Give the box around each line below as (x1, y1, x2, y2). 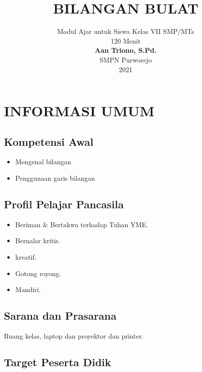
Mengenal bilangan (15, 156, 72, 167)
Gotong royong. (15, 268, 61, 278)
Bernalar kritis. (15, 235, 60, 246)
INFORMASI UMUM (4, 101, 155, 121)
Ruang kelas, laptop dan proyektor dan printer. (4, 331, 144, 341)
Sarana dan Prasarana (4, 308, 116, 323)
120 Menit (111, 35, 141, 46)
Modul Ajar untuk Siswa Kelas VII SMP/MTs (57, 26, 194, 36)
